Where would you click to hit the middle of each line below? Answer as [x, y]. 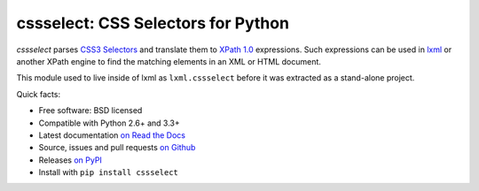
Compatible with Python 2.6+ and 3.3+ [110, 123]
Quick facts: [39, 94]
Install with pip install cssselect [109, 172]
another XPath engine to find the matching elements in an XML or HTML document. [169, 61]
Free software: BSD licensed [90, 111]
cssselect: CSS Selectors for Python [153, 23]
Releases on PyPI [70, 160]
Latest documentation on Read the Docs [112, 135]
